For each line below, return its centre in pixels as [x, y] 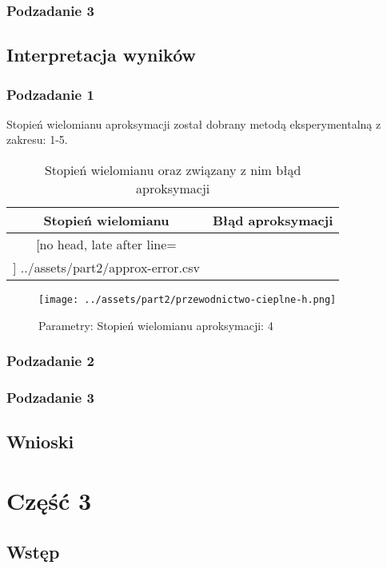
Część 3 [49, 500]
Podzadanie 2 [50, 361]
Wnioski [40, 442]
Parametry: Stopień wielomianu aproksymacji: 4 [156, 325]
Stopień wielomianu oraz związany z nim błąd [173, 170]
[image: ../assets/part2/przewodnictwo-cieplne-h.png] [188, 300]
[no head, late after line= [106, 245]
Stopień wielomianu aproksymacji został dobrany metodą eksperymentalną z [194, 123]
